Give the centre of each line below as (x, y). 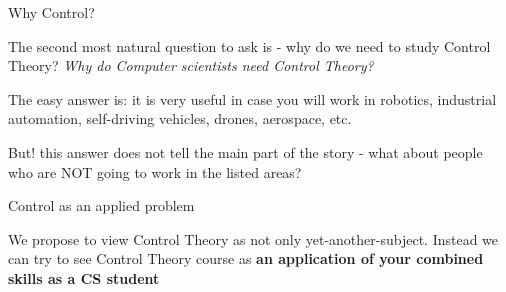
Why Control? (51, 12)
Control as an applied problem (101, 205)
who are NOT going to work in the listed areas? (155, 171)
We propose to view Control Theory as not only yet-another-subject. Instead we (253, 238)
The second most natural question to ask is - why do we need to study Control (249, 45)
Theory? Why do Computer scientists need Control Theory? (191, 65)
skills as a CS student (84, 277)
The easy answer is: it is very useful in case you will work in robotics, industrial (252, 98)
